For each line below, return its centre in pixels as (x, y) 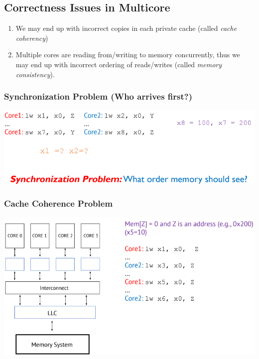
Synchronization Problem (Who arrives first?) (98, 96)
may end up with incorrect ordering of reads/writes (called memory (119, 64)
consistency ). (35, 74)
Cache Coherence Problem (59, 203)
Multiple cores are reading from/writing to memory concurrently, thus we (128, 55)
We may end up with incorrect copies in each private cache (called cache (126, 28)
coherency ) (32, 38)
